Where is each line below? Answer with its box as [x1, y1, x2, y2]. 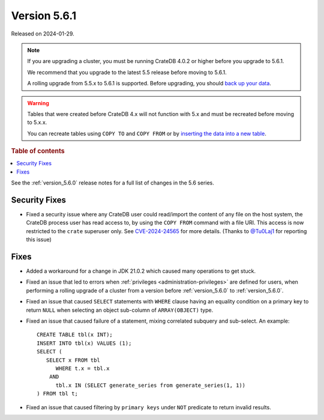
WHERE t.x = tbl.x [55, 365, 110, 372]
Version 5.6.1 [11, 9, 77, 22]
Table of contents [11, 147, 65, 156]
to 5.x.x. [27, 119, 47, 126]
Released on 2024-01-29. [11, 30, 74, 37]
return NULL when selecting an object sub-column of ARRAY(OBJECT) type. [26, 306, 214, 314]
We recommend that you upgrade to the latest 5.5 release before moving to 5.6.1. [27, 68, 227, 76]
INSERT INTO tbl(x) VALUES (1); [37, 339, 132, 347]
